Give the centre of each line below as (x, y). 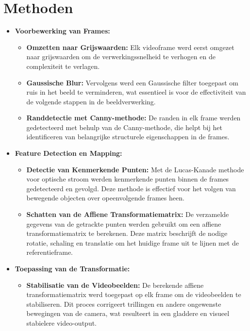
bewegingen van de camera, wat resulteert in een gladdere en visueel (128, 313)
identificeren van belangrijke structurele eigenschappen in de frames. (128, 137)
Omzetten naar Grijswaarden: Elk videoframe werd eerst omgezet (130, 47)
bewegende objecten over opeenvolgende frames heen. (105, 198)
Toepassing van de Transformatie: (72, 268)
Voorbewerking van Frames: (62, 31)
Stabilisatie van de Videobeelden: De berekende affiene (115, 285)
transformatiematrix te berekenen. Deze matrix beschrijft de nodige (127, 233)
